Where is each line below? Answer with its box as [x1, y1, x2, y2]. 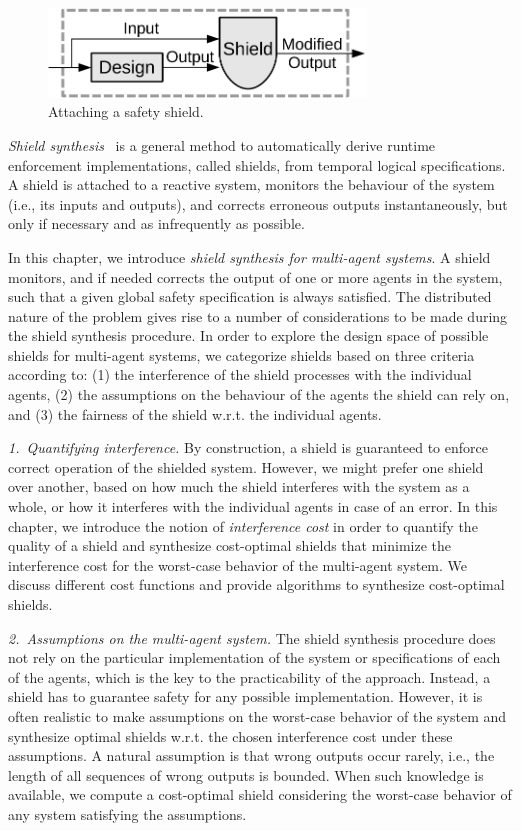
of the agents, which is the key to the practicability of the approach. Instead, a [8, 666, 491, 687]
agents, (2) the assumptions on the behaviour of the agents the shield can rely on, [8, 384, 510, 405]
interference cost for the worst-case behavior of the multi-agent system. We [8, 554, 468, 575]
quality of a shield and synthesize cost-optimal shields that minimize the [8, 535, 452, 556]
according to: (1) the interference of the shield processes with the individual [8, 364, 472, 385]
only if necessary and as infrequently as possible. [8, 213, 305, 234]
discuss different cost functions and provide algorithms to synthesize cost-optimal [8, 574, 505, 595]
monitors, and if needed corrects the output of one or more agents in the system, [8, 266, 503, 287]
